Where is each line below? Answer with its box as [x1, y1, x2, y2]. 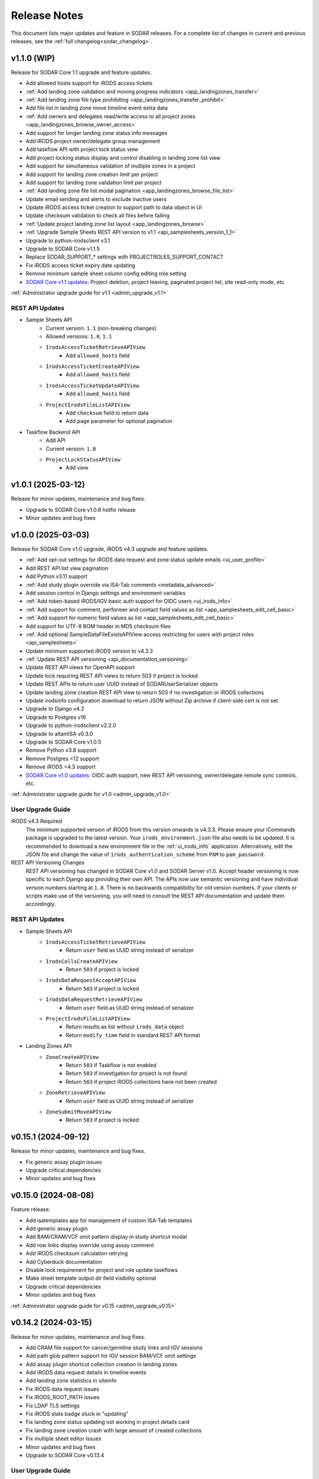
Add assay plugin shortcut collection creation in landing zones [25, 1361, 177, 1368]
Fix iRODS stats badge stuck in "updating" [25, 1410, 129, 1417]
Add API [45, 437, 66, 444]
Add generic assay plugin [25, 1225, 88, 1232]
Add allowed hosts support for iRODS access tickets [25, 80, 153, 87]
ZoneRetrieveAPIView [45, 1089, 106, 1096]
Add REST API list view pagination [25, 564, 109, 571]
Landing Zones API [25, 1042, 72, 1049]
